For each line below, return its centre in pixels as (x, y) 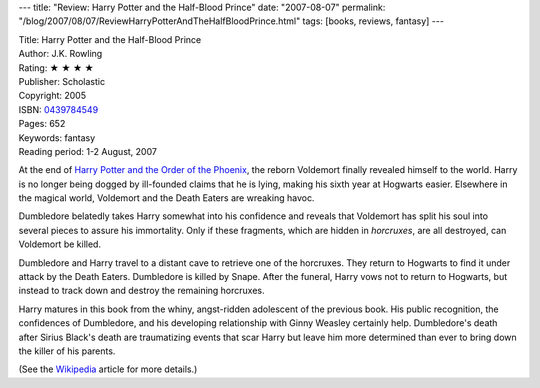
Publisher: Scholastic (61, 81)
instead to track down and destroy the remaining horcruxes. (141, 291)
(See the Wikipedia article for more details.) (108, 369)
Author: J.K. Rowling (60, 54)
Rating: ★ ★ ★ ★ (56, 67)
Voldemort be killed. (60, 244)
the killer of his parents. (67, 351)
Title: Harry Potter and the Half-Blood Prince (110, 39)
